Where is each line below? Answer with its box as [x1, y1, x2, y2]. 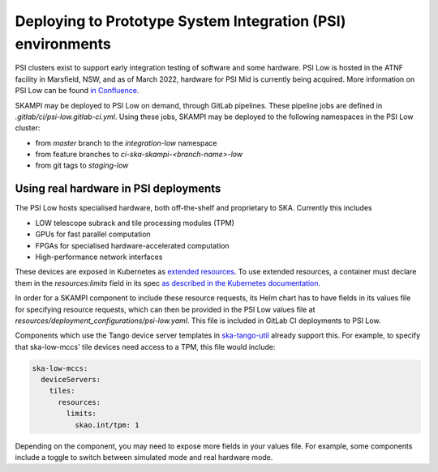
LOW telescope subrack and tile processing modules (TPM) [35, 218, 235, 227]
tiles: [49, 386, 75, 396]
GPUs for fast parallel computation [35, 229, 151, 239]
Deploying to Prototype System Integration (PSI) [15, 12, 346, 30]
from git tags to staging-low [35, 160, 129, 170]
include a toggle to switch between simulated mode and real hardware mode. [15, 452, 273, 461]
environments [15, 35, 111, 53]
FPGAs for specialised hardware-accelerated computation [35, 240, 230, 250]
